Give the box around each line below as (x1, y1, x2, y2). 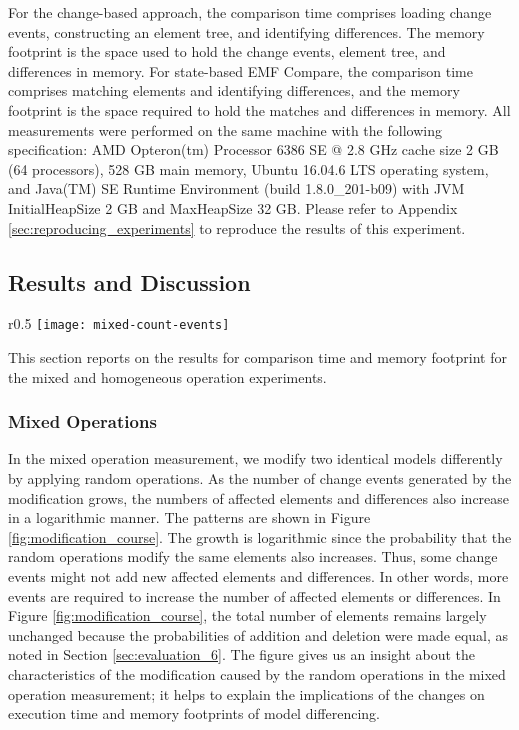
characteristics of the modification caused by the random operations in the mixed (8, 663, 506, 684)
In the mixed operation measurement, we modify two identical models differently (8, 448, 503, 469)
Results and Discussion (8, 266, 251, 297)
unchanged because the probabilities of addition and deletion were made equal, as (8, 624, 509, 645)
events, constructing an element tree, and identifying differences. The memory (8, 21, 485, 42)
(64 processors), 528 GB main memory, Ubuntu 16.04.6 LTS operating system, (8, 158, 489, 179)
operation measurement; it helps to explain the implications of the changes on (8, 683, 485, 704)
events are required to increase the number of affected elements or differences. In (8, 585, 501, 606)
